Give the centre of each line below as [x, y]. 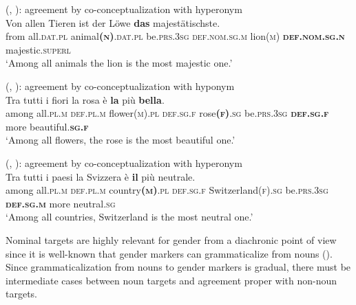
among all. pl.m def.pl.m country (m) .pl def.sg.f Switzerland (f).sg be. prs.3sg [167, 190]
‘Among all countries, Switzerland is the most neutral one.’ [129, 217]
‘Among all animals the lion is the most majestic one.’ [119, 63]
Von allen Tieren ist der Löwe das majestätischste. [113, 22]
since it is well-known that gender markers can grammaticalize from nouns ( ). [169, 253]
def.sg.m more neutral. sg [61, 203]
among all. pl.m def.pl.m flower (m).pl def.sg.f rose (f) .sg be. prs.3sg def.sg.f [167, 113]
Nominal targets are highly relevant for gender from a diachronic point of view [171, 239]
